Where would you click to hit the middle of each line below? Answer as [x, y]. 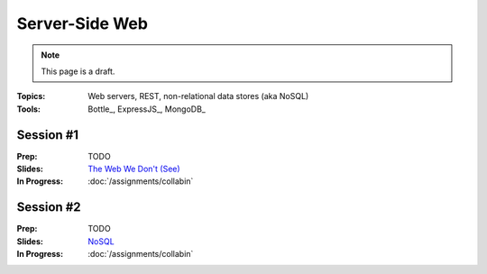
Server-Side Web [83, 23]
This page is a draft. [78, 71]
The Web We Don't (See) [134, 169]
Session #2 [49, 207]
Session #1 [48, 135]
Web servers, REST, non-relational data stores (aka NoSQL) [198, 96]
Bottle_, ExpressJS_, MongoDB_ [147, 109]
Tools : [28, 109]
